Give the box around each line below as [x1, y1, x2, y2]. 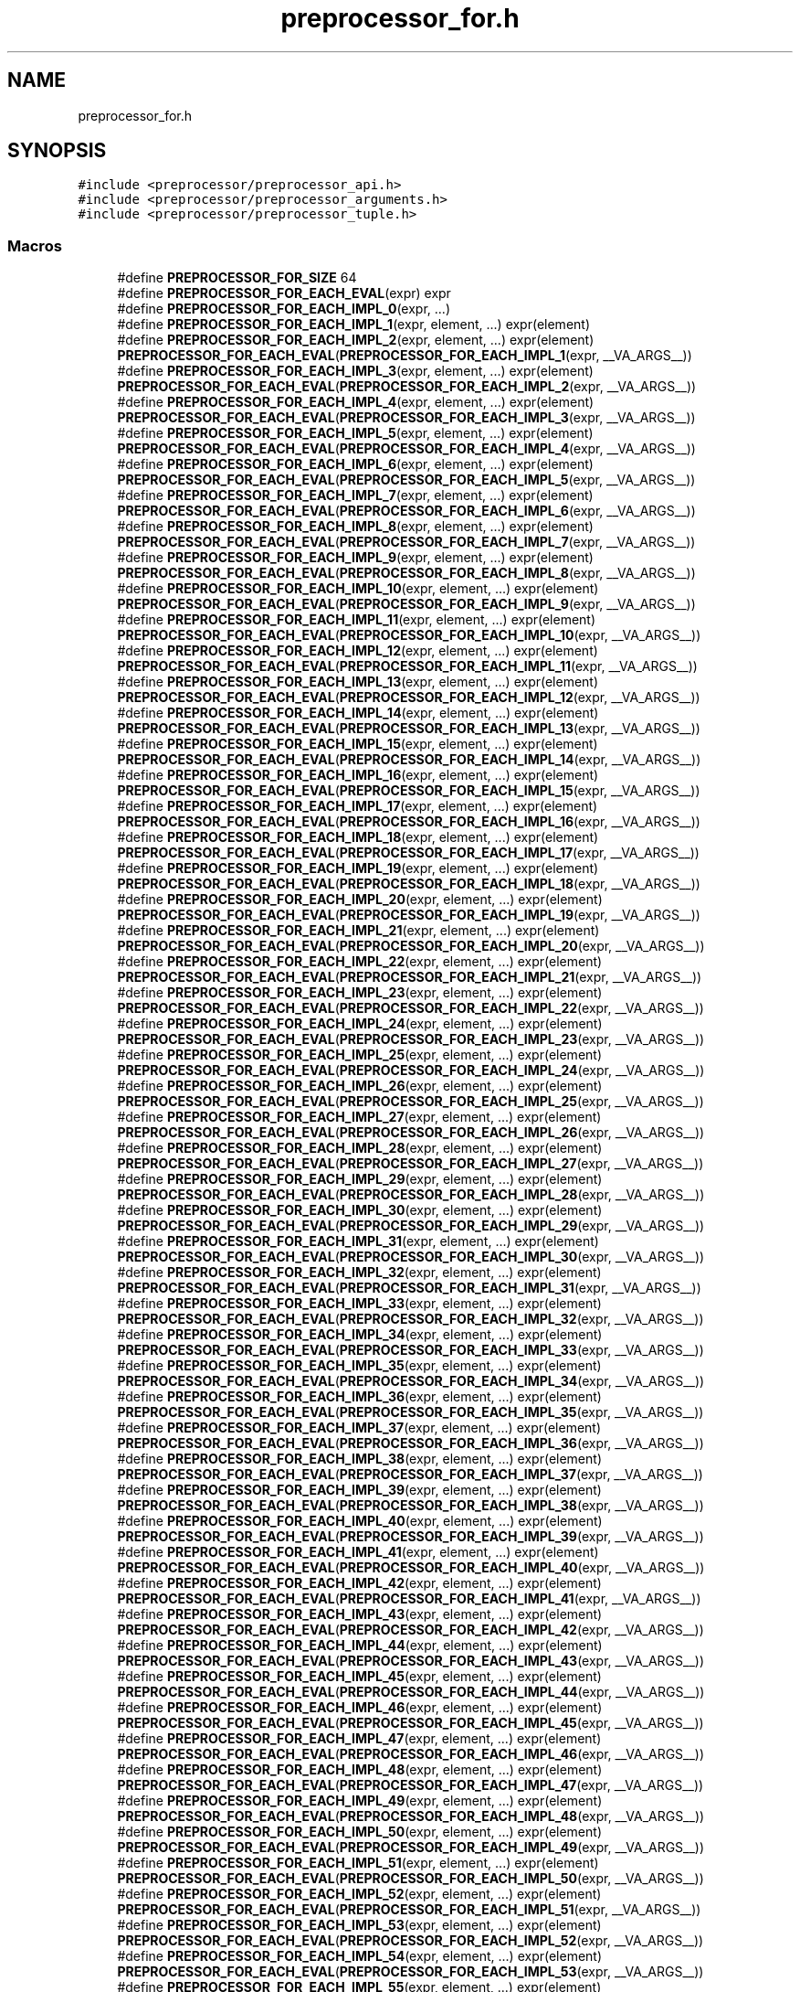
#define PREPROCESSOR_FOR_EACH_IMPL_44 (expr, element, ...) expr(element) [117, 1637, 603, 1654]
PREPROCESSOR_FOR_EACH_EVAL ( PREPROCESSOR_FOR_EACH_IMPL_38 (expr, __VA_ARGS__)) [117, 1497, 704, 1514]
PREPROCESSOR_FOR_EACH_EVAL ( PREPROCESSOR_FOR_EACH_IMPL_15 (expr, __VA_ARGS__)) [117, 783, 700, 799]
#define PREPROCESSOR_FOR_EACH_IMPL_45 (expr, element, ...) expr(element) [117, 1668, 602, 1685]
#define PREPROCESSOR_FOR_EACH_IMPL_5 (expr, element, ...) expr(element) [117, 425, 594, 442]
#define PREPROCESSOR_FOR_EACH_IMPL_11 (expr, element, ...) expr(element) [117, 612, 596, 628]
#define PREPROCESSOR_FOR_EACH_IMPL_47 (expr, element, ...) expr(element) [117, 1731, 602, 1747]
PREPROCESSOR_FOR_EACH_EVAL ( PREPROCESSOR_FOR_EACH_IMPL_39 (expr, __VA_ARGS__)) [117, 1529, 704, 1545]
